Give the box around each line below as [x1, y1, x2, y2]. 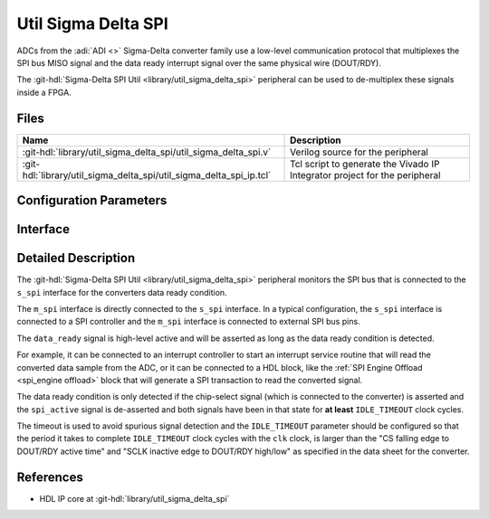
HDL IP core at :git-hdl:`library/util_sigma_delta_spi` [39, 493, 230, 504]
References [16, 469, 83, 485]
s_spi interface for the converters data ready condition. [16, 287, 227, 297]
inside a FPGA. [16, 87, 72, 98]
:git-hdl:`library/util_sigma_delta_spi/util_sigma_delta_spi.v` [22, 146, 272, 158]
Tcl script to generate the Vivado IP [290, 157, 440, 170]
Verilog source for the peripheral [290, 146, 429, 158]
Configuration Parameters [16, 193, 168, 208]
